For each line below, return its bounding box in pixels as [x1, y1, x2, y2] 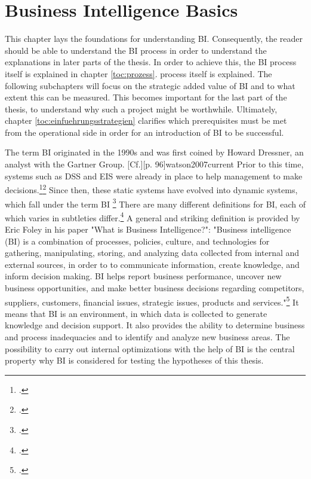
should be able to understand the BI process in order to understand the [5, 44, 267, 56]
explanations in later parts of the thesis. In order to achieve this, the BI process [5, 56, 297, 68]
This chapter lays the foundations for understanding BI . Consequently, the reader [5, 32, 303, 45]
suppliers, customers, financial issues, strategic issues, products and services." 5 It [5, 294, 299, 308]
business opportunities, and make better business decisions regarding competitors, [5, 281, 304, 294]
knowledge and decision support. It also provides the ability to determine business [5, 319, 305, 331]
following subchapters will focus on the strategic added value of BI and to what [5, 79, 295, 91]
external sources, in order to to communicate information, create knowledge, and [5, 258, 300, 270]
